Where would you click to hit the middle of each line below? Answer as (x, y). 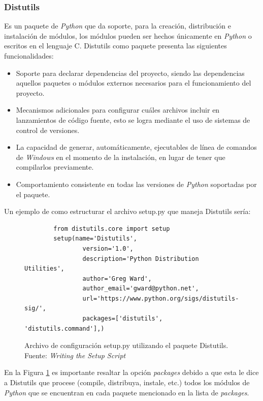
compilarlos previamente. (55, 167)
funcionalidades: (29, 56)
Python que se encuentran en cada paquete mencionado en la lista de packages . (127, 392)
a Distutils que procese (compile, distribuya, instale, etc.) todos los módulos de (127, 382)
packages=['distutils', (123, 319)
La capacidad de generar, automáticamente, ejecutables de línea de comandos (136, 147)
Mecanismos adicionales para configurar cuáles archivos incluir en (118, 110)
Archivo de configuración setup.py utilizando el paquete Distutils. (126, 345)
